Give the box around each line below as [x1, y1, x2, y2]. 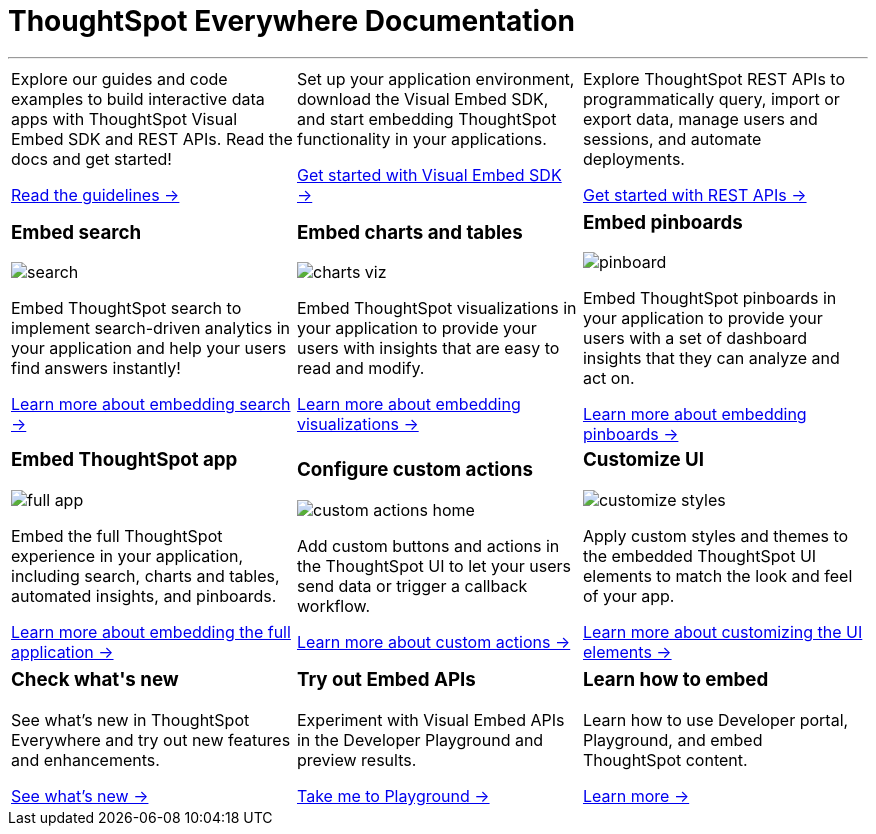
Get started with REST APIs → [582, 184, 807, 205]
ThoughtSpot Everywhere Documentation [8, 4, 575, 38]
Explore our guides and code [11, 68, 228, 89]
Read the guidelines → [11, 184, 180, 205]
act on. [582, 368, 635, 389]
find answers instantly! [11, 358, 181, 379]
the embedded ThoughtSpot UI [582, 546, 817, 567]
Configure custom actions [296, 458, 533, 482]
